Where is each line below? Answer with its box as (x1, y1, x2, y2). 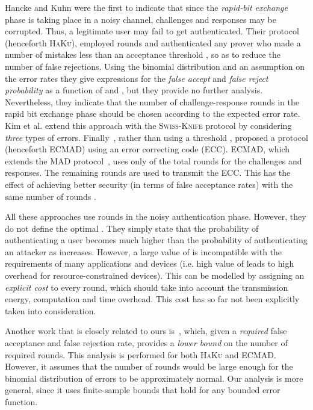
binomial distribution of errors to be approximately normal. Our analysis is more (5, 371, 303, 384)
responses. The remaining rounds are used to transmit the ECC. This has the (5, 166, 291, 179)
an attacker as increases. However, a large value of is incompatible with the (5, 245, 282, 258)
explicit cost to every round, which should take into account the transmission (5, 281, 288, 293)
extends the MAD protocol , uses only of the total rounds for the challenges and (5, 154, 302, 167)
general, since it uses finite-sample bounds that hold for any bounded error (5, 384, 280, 396)
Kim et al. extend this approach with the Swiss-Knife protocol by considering (5, 119, 292, 131)
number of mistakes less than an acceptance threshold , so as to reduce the (5, 48, 280, 61)
